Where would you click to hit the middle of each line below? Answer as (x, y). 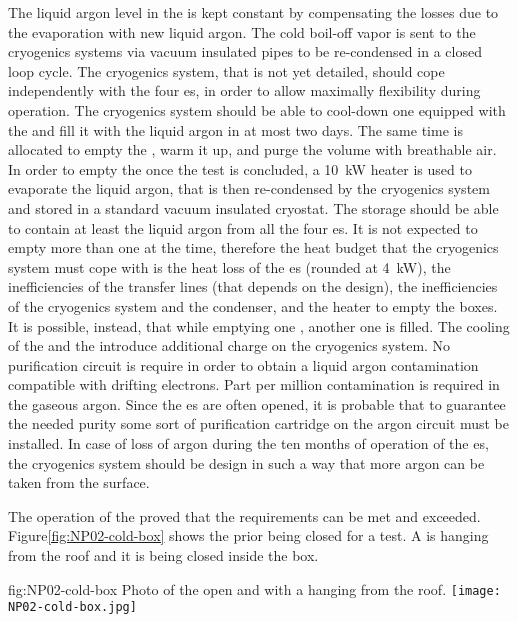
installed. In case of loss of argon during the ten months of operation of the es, (248, 443)
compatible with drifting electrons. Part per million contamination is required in (254, 384)
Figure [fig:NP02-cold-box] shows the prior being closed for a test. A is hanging (248, 535)
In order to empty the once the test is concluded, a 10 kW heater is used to (240, 168)
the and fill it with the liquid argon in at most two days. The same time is (235, 129)
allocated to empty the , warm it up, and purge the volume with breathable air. (252, 149)
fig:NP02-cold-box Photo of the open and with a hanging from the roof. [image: (254, 588)
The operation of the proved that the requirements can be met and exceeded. (244, 515)
